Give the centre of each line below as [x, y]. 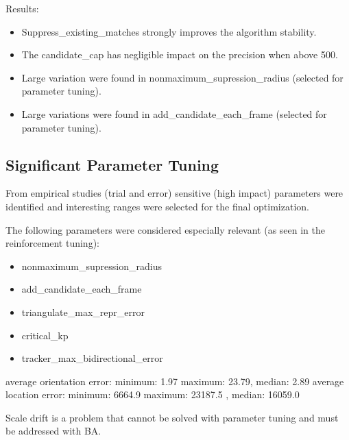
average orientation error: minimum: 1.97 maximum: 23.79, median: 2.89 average [175, 381]
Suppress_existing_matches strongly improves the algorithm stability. [169, 31]
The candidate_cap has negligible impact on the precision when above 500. [180, 54]
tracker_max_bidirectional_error [92, 358]
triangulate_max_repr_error [83, 311]
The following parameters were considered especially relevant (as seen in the [166, 229]
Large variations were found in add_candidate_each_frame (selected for [174, 113]
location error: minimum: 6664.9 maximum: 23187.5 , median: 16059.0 [153, 394]
